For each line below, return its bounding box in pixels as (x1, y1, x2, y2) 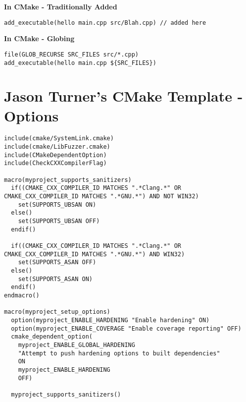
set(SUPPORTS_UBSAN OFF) (18, 218, 100, 225)
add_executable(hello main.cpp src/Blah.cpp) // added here (4, 19, 206, 26)
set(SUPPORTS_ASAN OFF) (18, 259, 97, 266)
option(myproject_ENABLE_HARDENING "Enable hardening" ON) (11, 316, 210, 324)
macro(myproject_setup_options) (4, 308, 110, 316)
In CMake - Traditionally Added (4, 1, 117, 11)
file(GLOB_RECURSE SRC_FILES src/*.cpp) (4, 51, 139, 58)
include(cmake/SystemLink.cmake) (4, 135, 114, 142)
